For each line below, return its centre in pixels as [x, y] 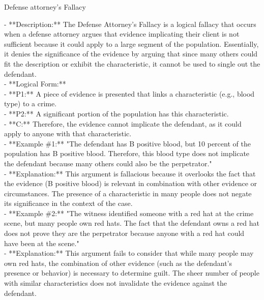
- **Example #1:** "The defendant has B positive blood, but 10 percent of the [127, 143]
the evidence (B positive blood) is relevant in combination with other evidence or [131, 183]
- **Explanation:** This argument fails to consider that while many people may [129, 253]
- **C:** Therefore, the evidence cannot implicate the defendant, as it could [123, 123]
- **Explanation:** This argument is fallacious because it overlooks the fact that [130, 173]
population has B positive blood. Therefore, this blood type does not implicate [127, 153]
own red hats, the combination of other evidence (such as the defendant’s [118, 263]
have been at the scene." [42, 243]
